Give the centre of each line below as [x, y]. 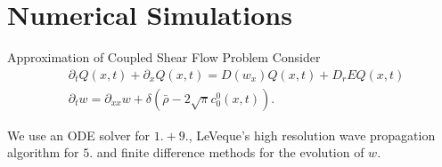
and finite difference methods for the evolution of [230, 152]
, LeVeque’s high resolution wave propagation [312, 135]
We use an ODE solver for [79, 135]
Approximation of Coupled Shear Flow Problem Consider [164, 57]
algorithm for [43, 152]
